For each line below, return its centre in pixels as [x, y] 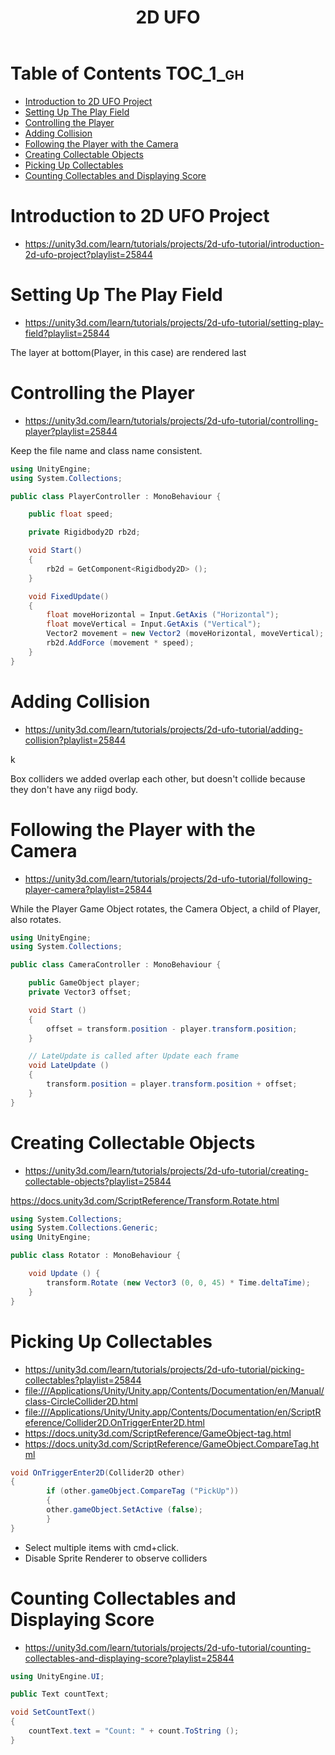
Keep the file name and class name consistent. [106, 450]
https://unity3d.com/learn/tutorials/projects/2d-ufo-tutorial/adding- [163, 729]
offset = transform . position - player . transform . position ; [172, 1029]
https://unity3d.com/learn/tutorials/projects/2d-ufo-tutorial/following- [168, 878]
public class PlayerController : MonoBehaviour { [116, 496]
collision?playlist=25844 [75, 740]
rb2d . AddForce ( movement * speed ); [120, 643]
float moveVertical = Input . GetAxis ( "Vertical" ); [154, 624]
